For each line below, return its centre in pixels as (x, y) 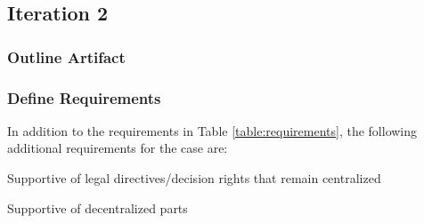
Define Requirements (84, 97)
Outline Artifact (66, 56)
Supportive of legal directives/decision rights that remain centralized (194, 178)
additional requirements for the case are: (118, 148)
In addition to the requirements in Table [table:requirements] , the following (212, 130)
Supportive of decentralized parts (98, 207)
